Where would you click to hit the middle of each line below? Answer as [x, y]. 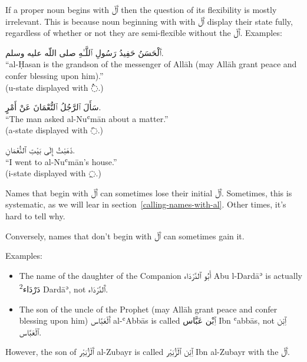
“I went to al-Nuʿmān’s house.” [61, 161]
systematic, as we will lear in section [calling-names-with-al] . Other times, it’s [146, 204]
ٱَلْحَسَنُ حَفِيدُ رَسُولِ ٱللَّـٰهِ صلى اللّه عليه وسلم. [85, 52]
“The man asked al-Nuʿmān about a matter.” [87, 118]
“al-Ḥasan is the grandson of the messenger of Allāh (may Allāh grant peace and [151, 64]
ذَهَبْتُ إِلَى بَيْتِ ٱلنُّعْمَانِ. [40, 149]
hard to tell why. [35, 215]
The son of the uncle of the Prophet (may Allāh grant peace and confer [148, 309]
